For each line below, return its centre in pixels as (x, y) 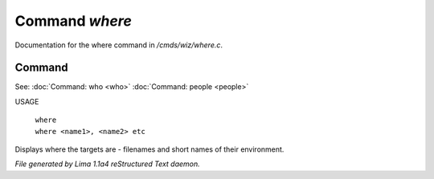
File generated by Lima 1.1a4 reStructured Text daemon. (107, 164)
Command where (73, 21)
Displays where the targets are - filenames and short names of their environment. (149, 149)
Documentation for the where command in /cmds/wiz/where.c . (119, 45)
